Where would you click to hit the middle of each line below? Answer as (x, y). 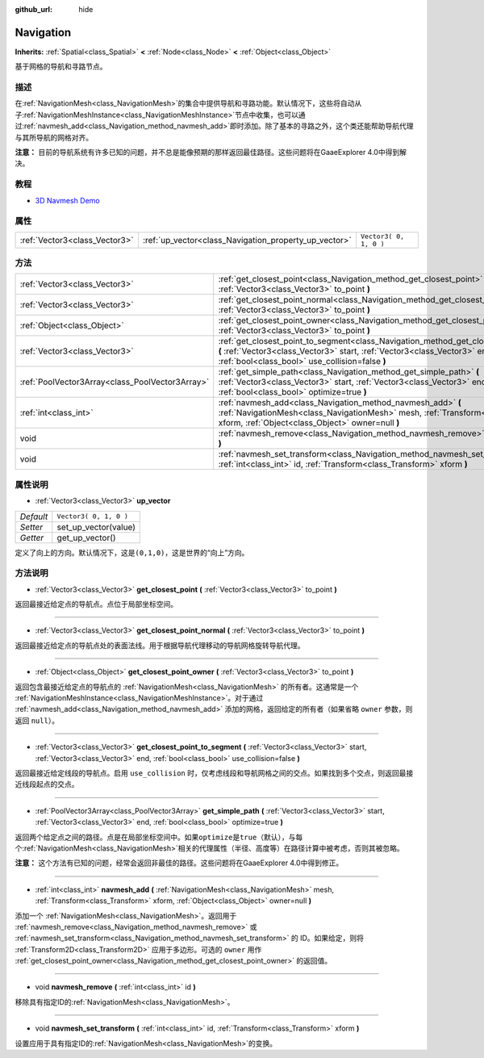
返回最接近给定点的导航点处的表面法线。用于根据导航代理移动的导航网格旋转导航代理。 (160, 645)
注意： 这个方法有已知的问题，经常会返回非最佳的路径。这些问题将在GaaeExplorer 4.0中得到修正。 (179, 863)
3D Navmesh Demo (67, 200)
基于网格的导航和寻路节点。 (61, 67)
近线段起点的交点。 (47, 784)
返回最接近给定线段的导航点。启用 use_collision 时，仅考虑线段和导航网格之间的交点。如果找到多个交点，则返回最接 (214, 773)
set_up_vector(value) (96, 527)
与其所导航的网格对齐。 (54, 137)
